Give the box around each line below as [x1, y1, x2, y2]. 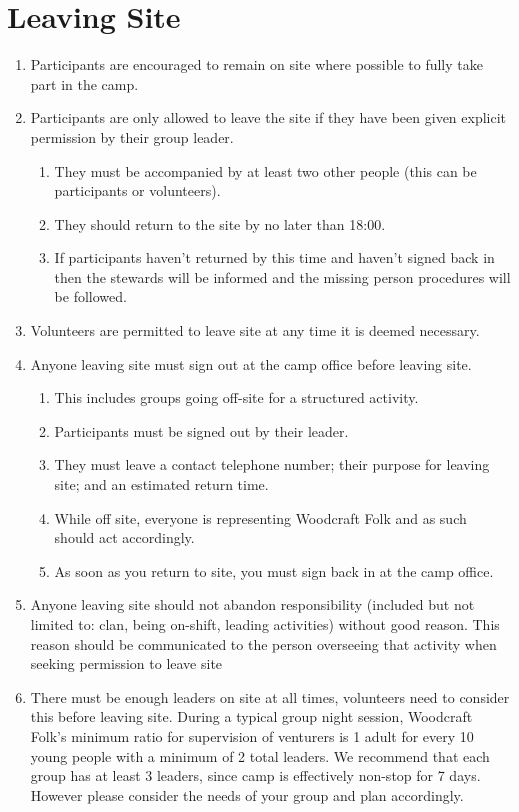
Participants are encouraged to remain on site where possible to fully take [30, 54, 483, 75]
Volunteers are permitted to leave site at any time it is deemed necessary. [30, 320, 480, 341]
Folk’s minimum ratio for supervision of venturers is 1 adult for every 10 [30, 725, 474, 746]
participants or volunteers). [54, 180, 221, 201]
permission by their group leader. [30, 126, 234, 147]
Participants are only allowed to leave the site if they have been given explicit [30, 107, 507, 128]
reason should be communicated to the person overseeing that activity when [30, 633, 497, 654]
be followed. [54, 286, 127, 307]
